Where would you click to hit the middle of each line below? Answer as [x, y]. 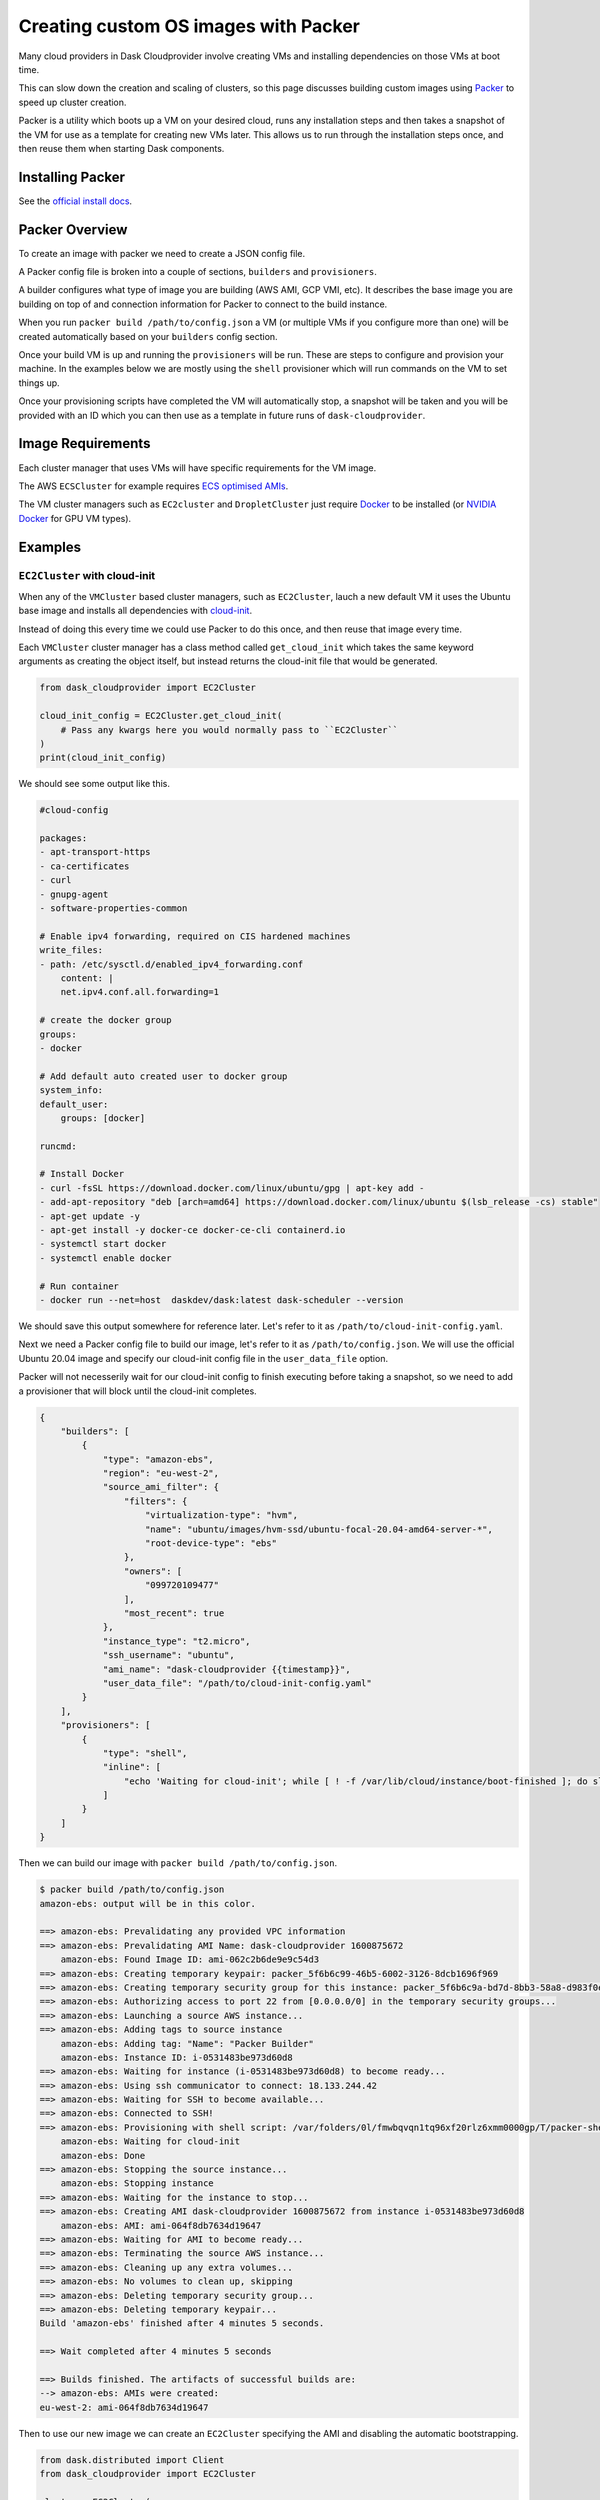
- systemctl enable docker [105, 1258]
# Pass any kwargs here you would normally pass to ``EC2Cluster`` [229, 729]
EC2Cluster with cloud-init [87, 576]
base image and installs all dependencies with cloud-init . [135, 611]
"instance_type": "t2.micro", [176, 1641]
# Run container [79, 1286]
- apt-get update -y [89, 1216]
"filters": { [155, 1501]
